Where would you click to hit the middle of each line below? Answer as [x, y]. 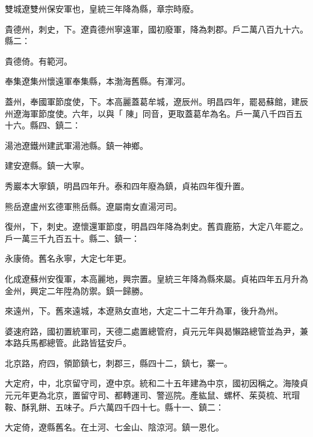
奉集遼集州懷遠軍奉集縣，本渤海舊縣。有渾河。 [98, 81]
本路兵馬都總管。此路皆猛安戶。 [68, 343]
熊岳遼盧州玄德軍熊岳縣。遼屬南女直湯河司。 [93, 206]
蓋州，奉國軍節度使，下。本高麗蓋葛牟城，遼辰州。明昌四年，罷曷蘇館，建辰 [156, 101]
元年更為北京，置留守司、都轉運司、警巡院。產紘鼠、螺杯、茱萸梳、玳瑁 [156, 395]
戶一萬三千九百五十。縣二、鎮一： [72, 238]
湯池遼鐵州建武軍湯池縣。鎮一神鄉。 [76, 145]
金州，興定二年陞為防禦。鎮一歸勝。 [76, 290]
